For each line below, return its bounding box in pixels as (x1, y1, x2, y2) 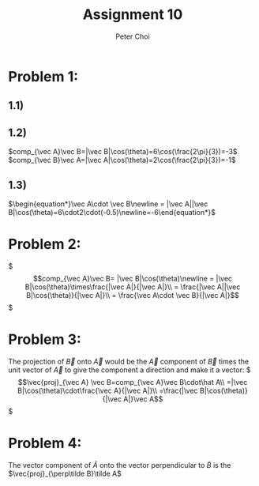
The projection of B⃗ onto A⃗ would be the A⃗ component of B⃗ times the (8, 356, 250, 366)
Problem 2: (8, 235, 81, 254)
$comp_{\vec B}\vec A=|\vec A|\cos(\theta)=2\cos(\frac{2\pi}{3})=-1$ (8, 156, 236, 165)
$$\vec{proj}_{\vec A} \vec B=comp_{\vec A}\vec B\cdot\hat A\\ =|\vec (17, 377, 248, 386)
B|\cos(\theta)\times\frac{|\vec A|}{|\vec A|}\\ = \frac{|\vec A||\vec (24, 282, 241, 292)
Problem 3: (8, 330, 81, 348)
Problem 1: (8, 67, 79, 85)
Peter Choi (115, 32, 150, 41)
